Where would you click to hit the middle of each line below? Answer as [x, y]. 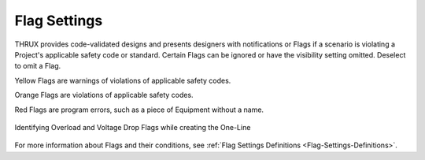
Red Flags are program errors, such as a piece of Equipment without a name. [139, 110]
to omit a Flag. [38, 66]
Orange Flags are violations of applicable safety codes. [104, 95]
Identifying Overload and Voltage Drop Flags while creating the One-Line [133, 127]
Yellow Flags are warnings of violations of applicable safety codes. [123, 80]
